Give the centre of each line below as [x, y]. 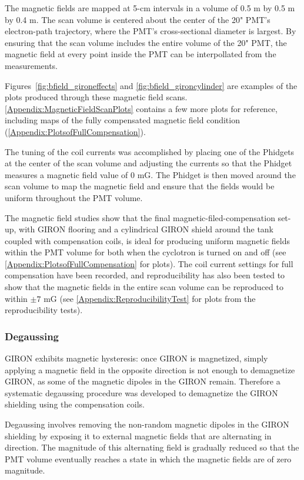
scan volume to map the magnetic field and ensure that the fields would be [140, 186]
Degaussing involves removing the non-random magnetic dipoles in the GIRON [147, 424]
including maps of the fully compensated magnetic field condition [122, 120]
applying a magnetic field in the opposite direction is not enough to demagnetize [150, 369]
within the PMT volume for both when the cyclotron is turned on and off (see [146, 252]
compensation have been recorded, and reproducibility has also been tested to [145, 275]
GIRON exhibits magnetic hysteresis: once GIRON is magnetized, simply [136, 358]
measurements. [31, 65]
